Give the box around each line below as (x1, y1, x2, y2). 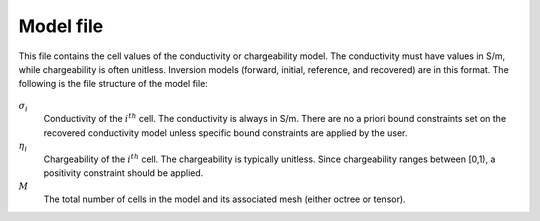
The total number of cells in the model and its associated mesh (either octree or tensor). (43, 193, 406, 205)
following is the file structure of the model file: (18, 78, 209, 90)
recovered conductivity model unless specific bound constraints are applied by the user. (43, 126, 408, 139)
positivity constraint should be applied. (43, 167, 204, 179)
